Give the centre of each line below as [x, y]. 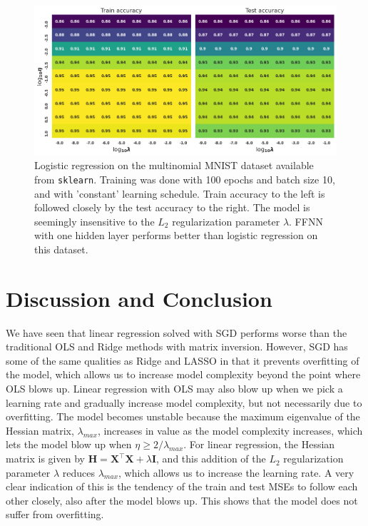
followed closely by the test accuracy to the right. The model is [172, 207]
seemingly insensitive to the [94, 221]
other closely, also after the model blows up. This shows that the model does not [182, 500]
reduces [79, 472]
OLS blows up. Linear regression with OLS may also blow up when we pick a [174, 389]
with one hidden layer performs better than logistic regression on [176, 235]
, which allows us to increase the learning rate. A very [236, 472]
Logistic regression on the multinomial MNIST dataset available [174, 165]
